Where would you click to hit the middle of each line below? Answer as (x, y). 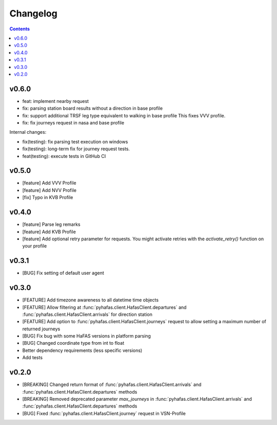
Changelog (33, 13)
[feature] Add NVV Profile (50, 190)
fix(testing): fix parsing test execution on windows (75, 141)
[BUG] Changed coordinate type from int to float (73, 343)
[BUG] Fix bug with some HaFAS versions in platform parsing (87, 336)
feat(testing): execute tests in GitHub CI (64, 156)
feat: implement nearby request (56, 101)
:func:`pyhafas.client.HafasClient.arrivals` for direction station (87, 314)
